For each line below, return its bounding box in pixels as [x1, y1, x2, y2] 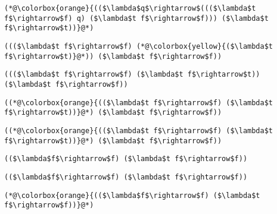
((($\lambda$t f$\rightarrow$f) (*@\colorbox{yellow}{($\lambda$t [4, 42, 273, 51]
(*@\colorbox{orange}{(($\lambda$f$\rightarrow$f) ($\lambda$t [4, 191, 260, 200]
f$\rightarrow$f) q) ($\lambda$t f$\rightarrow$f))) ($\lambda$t [4, 14, 269, 23]
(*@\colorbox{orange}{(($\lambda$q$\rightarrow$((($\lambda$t [4, 4, 256, 12]
